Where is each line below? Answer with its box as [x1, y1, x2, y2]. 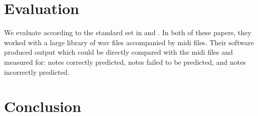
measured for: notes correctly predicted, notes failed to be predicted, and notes [4, 56, 246, 67]
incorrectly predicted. [4, 66, 70, 77]
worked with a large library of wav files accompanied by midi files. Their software [4, 37, 254, 47]
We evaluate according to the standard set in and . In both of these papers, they [4, 27, 251, 38]
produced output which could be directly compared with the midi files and [4, 47, 233, 57]
